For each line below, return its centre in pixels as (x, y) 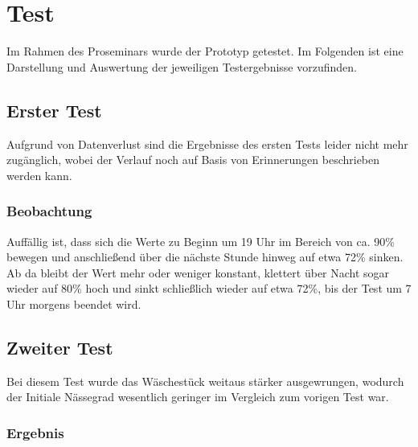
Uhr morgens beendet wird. (74, 303)
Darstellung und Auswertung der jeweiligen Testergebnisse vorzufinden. (182, 66)
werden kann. (39, 175)
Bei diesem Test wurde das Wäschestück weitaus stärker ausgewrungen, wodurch (205, 381)
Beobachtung (49, 211)
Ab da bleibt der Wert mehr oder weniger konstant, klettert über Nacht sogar (198, 272)
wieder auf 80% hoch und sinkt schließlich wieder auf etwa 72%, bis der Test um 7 (209, 288)
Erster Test (54, 110)
